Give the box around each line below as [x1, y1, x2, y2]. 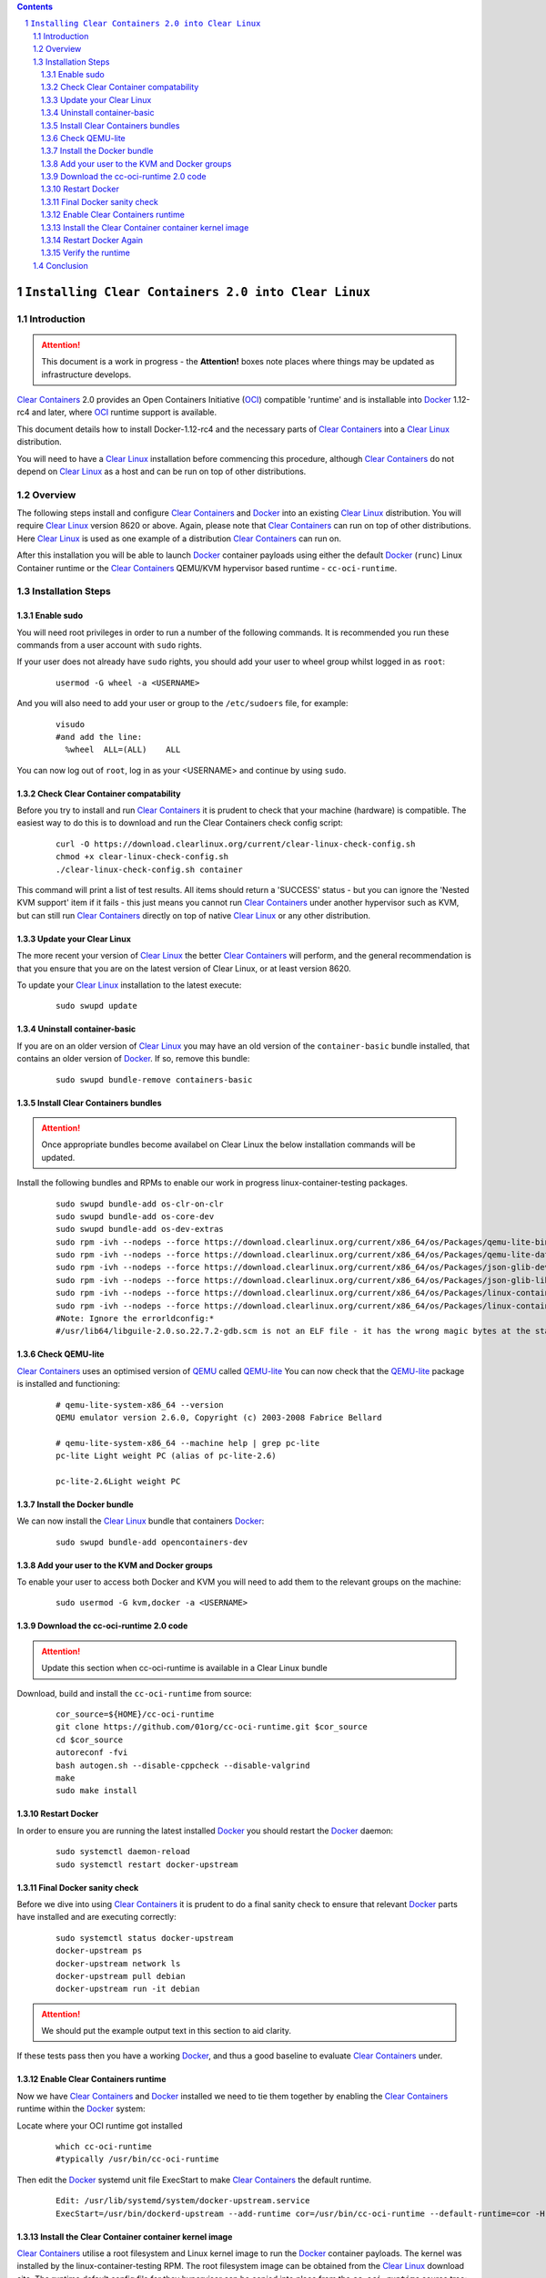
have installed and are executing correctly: [16, 1912, 177, 1923]
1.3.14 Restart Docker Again [41, 235, 144, 246]
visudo [56, 719, 86, 729]
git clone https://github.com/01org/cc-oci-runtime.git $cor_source [56, 1722, 368, 1732]
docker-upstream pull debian [56, 1971, 186, 1981]
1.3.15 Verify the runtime [41, 247, 131, 259]
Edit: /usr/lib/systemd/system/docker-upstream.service [56, 2196, 310, 2206]
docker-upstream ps [56, 1945, 143, 1956]
